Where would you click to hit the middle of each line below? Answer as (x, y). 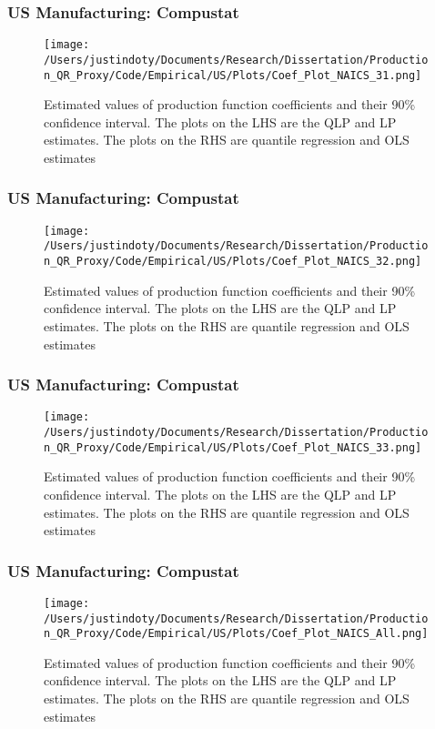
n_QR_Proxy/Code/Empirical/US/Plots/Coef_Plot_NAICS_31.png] (233, 75)
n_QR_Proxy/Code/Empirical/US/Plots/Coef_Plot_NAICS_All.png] (236, 634)
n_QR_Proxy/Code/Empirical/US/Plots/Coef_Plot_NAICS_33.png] (233, 447)
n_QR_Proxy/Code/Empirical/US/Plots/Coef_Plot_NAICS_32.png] (233, 262)
